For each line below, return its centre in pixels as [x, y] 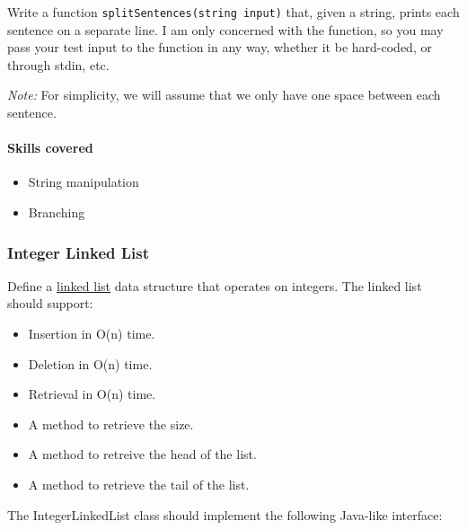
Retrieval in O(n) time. [92, 394]
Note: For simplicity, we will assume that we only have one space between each [224, 95]
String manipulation [84, 182]
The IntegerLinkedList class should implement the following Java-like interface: [225, 514]
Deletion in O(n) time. [90, 363]
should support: [50, 303]
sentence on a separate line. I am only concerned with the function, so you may [225, 29]
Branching [57, 212]
